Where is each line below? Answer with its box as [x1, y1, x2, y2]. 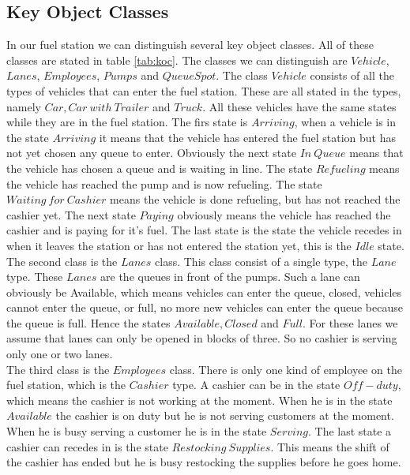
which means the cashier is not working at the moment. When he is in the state [6, 391, 393, 408]
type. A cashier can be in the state [172, 376, 340, 393]
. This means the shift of [270, 438, 389, 454]
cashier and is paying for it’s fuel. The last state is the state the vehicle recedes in [6, 222, 402, 238]
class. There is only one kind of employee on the [169, 361, 402, 377]
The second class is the [6, 252, 118, 269]
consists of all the [310, 67, 394, 84]
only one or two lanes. [6, 346, 113, 362]
